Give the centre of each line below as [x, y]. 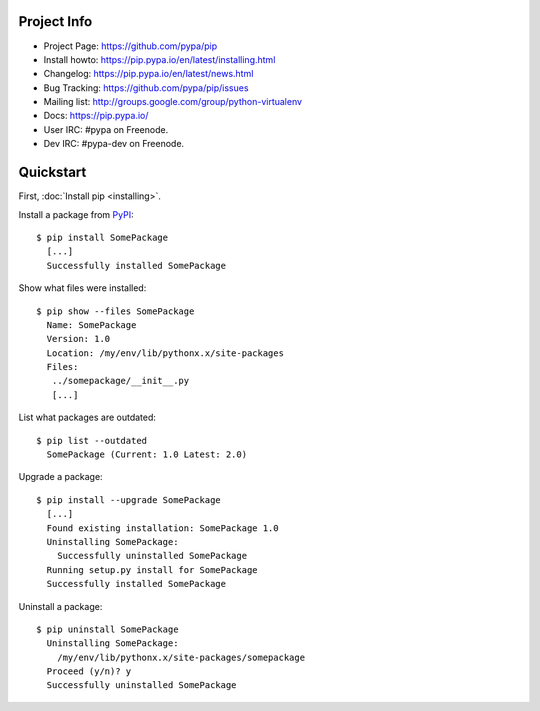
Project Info [55, 21]
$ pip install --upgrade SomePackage [129, 499]
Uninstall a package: [60, 606]
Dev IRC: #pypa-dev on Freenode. [114, 144]
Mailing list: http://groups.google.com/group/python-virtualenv [173, 102]
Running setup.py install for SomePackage [152, 569]
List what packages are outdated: [87, 417]
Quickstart [52, 172]
